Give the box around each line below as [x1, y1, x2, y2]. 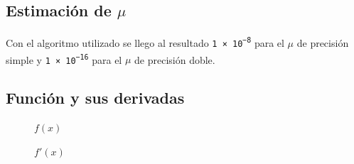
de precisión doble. [134, 52, 215, 67]
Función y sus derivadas [6, 87, 185, 109]
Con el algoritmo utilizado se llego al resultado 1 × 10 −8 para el [6, 35, 284, 50]
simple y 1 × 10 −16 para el [6, 52, 122, 67]
